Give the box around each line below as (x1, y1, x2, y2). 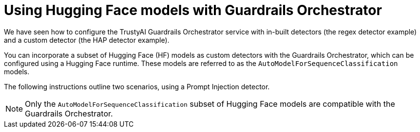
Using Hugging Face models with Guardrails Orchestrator (4, 2, 382, 18)
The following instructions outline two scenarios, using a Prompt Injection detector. (4, 82, 270, 91)
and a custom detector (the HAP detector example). (4, 35, 170, 44)
